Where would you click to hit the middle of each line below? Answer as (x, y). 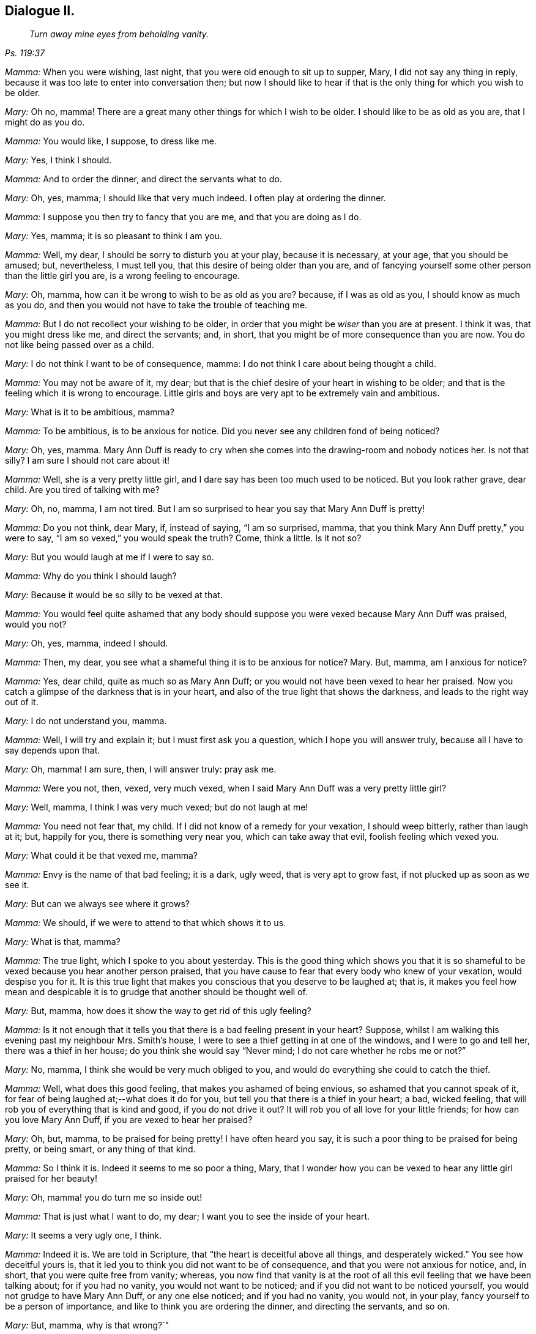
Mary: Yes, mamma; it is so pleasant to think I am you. (114, 236)
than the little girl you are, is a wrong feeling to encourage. (123, 276)
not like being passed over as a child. (80, 345)
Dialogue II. (40, 11)
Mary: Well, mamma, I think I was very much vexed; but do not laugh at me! (157, 807)
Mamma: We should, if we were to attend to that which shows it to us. (146, 923)
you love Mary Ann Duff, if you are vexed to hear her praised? (129, 1120)
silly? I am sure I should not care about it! (87, 461)
